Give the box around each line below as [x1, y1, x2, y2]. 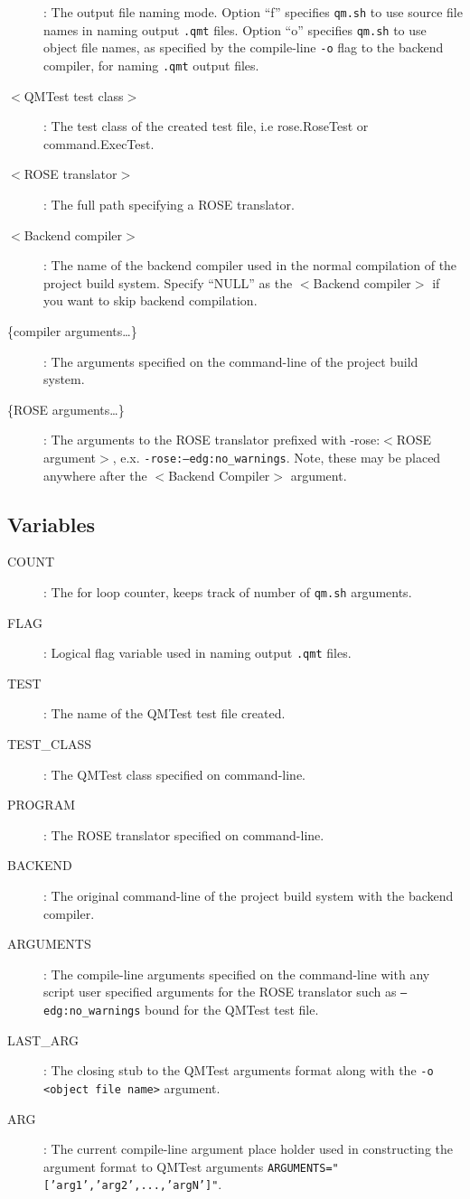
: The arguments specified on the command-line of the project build [43, 351, 418, 370]
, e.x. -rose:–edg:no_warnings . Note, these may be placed [112, 447, 441, 466]
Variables [7, 510, 96, 538]
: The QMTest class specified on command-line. [43, 764, 305, 783]
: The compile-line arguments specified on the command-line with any [43, 964, 430, 983]
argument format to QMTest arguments [43, 1157, 264, 1176]
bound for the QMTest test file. [145, 1000, 319, 1019]
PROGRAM [7, 795, 75, 814]
